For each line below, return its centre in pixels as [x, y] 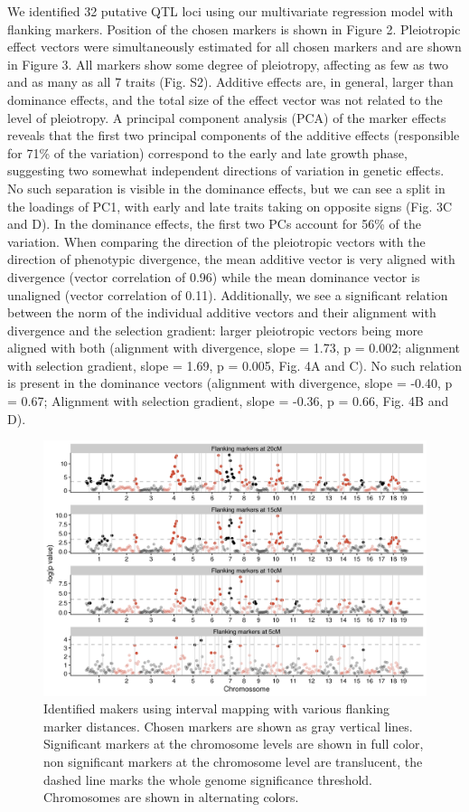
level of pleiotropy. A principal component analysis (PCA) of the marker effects [227, 117]
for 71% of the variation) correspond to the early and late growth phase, [207, 152]
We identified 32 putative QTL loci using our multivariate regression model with [230, 11]
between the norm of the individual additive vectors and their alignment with [222, 312]
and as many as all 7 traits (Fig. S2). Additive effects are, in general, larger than [230, 82]
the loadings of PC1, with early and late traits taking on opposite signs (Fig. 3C [230, 206]
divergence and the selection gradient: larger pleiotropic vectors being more [216, 330]
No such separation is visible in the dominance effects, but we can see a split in [226, 188]
